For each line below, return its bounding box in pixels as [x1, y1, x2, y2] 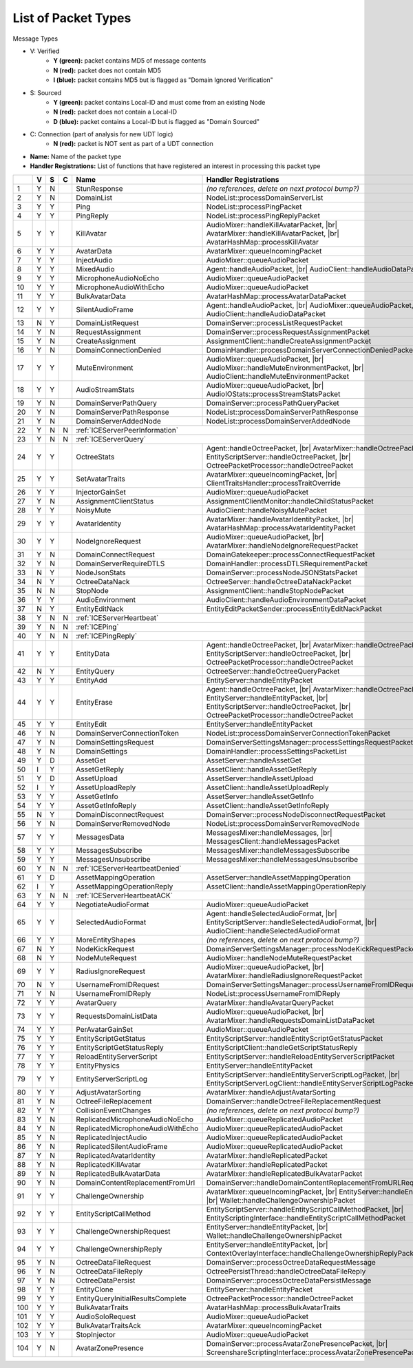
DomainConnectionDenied [76, 345, 162, 355]
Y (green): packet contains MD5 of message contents [53, 56, 206, 65]
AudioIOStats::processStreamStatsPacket [206, 389, 341, 399]
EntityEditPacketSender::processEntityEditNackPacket [206, 603, 382, 613]
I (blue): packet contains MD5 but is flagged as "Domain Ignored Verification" [53, 76, 273, 84]
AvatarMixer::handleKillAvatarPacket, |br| [206, 228, 340, 238]
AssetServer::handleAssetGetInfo [206, 791, 315, 801]
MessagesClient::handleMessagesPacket [206, 836, 340, 846]
